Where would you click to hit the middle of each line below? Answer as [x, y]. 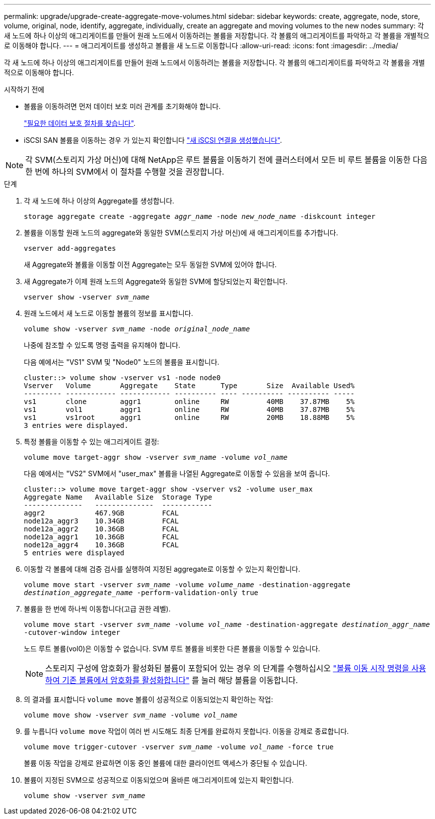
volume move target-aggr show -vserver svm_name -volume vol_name [156, 457]
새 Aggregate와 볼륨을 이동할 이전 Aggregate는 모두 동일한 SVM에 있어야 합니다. [150, 264]
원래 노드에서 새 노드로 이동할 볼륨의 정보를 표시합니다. [109, 313]
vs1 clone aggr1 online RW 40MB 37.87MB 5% [189, 402]
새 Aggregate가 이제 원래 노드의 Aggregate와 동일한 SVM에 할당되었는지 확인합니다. [156, 281]
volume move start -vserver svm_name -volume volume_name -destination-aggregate [187, 585]
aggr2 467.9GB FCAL [101, 513]
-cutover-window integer [72, 632]
